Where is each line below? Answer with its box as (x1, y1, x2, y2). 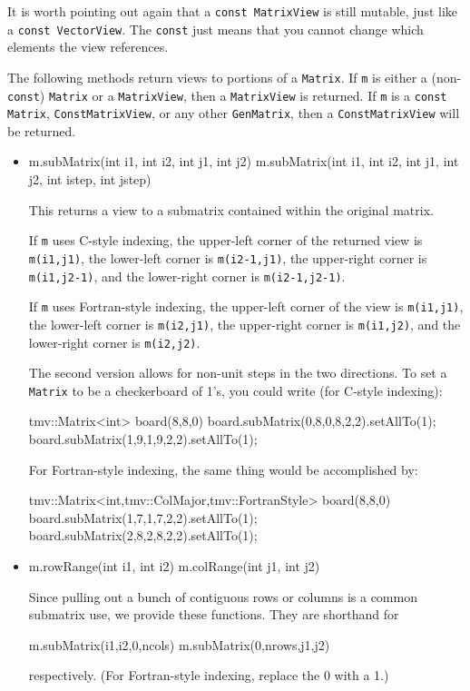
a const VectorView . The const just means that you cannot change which (7, 19, 424, 38)
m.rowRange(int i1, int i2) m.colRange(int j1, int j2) (28, 557, 320, 575)
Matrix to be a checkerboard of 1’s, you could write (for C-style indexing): (28, 380, 443, 400)
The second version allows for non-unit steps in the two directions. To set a (28, 363, 447, 382)
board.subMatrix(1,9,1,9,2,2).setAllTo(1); (28, 429, 258, 449)
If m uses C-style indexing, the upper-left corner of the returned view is (28, 231, 423, 250)
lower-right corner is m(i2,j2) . (28, 332, 201, 351)
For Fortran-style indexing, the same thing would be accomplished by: (28, 459, 418, 479)
